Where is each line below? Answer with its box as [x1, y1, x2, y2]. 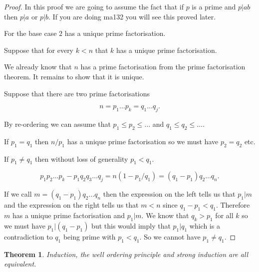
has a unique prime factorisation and [12, 210, 125, 220]
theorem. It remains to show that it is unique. [4, 71, 144, 81]
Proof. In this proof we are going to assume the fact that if [4, 1, 184, 11]
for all [215, 210, 234, 220]
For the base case [4, 28, 57, 38]
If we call [4, 189, 32, 199]
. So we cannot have [139, 231, 201, 242]
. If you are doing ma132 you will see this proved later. [48, 11, 216, 21]
